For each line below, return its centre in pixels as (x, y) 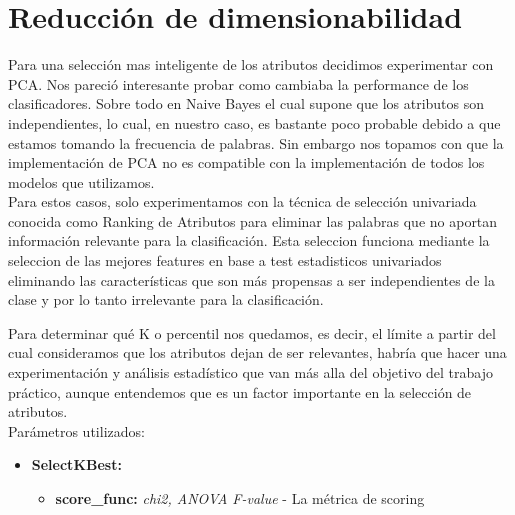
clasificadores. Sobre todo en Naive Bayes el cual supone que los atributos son (246, 103)
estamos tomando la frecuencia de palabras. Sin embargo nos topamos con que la (256, 142)
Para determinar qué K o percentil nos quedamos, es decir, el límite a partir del (252, 332)
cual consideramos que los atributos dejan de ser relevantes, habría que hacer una (257, 352)
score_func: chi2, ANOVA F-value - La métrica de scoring (240, 498)
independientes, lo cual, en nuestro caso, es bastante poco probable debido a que (254, 122)
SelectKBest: (76, 464)
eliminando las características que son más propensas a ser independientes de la (251, 279)
